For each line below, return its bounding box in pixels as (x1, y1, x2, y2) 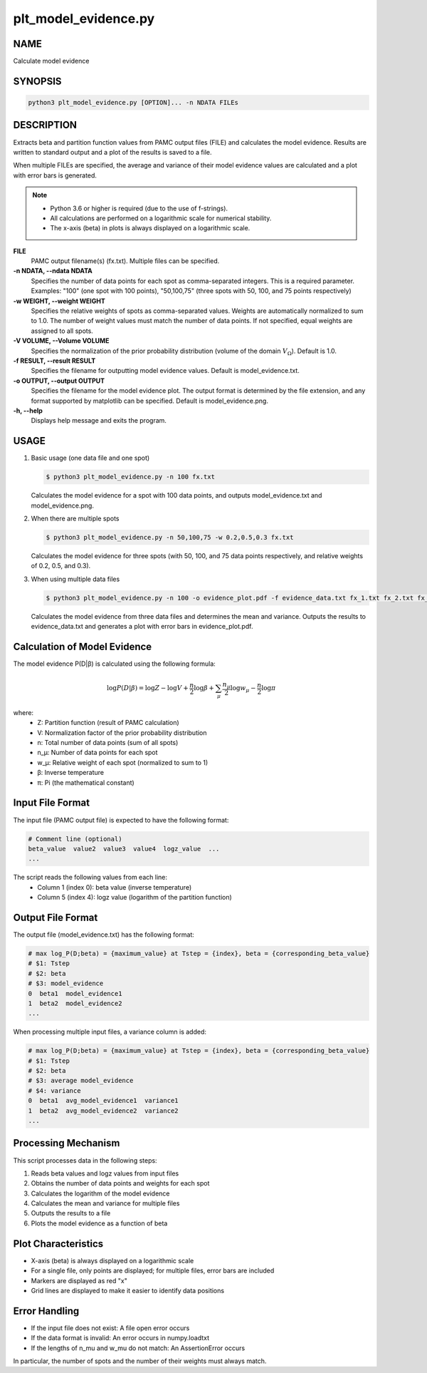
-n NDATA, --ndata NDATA (13, 267, 93, 275)
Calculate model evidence (13, 57, 90, 66)
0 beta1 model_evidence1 (28, 989, 122, 997)
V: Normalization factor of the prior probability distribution (37, 728, 207, 737)
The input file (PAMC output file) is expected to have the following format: (13, 816, 229, 824)
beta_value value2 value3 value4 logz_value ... (28, 845, 220, 853)
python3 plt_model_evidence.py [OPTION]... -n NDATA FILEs (28, 98, 238, 107)
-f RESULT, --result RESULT (13, 356, 96, 365)
